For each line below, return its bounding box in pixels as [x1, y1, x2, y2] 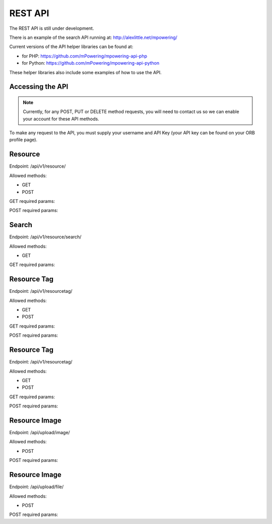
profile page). [9, 137, 38, 143]
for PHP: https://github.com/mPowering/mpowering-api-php [22, 53, 148, 59]
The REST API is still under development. [9, 25, 94, 31]
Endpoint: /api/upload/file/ [9, 484, 64, 490]
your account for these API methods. [23, 116, 99, 122]
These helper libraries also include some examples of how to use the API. [9, 69, 162, 75]
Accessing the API [9, 82, 69, 91]
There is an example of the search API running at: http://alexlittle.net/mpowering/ [9, 34, 177, 40]
